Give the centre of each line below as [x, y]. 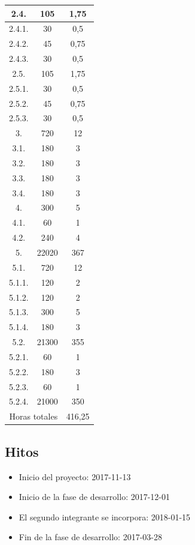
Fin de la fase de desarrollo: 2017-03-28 [90, 537]
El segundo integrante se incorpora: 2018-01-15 [105, 516]
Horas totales [33, 416]
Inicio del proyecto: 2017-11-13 [75, 476]
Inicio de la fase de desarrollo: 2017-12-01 [95, 497]
